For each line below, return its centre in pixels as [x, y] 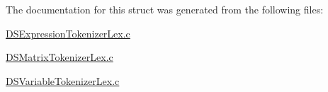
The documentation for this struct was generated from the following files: [165, 9]
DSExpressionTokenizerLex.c [68, 33]
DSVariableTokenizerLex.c [63, 80]
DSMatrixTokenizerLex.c [60, 57]
